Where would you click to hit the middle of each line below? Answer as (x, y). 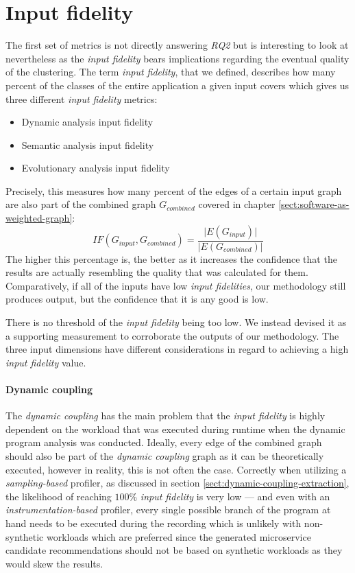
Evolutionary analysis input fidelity (96, 168)
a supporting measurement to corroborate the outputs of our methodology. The (172, 335)
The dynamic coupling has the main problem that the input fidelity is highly (166, 416)
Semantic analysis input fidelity (88, 144)
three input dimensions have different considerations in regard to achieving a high (177, 349)
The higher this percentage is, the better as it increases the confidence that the (171, 258)
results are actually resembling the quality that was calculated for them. (157, 272)
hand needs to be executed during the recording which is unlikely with (154, 523)
